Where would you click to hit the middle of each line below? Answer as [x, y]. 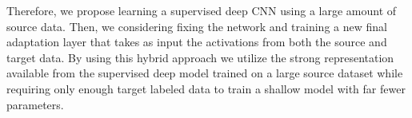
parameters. [35, 104]
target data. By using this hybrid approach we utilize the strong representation [200, 57]
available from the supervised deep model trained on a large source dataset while [205, 73]
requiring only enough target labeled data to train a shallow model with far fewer [206, 88]
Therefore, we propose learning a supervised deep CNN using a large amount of [202, 10]
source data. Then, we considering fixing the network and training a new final [197, 26]
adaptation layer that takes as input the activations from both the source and [197, 42]
